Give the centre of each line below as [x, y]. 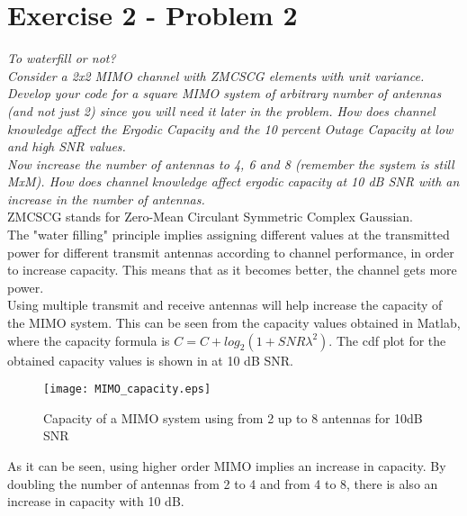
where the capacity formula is [89, 340]
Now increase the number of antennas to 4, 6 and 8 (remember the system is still [231, 163]
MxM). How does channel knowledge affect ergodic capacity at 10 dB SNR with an [233, 181]
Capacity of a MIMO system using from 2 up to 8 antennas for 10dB [233, 417]
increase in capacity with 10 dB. [96, 501]
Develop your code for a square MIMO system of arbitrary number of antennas [225, 93]
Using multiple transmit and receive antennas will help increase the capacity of [225, 305]
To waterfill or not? [62, 58]
